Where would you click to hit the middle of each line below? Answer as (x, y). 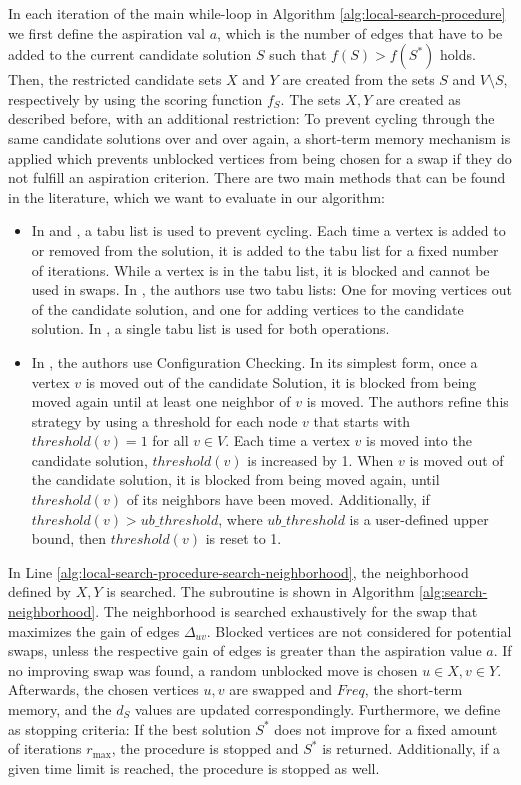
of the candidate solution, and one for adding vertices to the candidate (247, 308)
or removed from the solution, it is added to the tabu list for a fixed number (265, 249)
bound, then (69, 538)
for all (170, 440)
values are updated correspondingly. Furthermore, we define (317, 709)
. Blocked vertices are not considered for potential (359, 630)
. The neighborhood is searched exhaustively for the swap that (286, 611)
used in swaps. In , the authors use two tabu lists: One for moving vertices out (272, 289)
